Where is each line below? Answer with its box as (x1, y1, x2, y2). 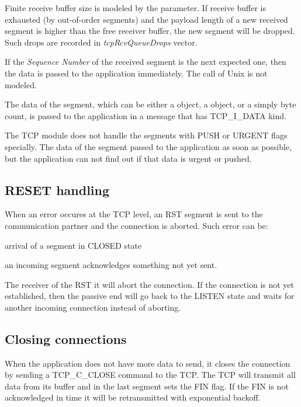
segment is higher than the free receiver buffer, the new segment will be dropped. (5, 25, 295, 37)
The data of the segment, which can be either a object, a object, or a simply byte (5, 98, 296, 110)
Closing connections (5, 329, 127, 347)
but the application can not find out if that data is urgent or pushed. (5, 152, 252, 164)
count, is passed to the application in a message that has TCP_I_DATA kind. (5, 109, 286, 121)
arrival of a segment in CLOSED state (5, 239, 142, 251)
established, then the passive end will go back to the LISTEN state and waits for (5, 290, 295, 302)
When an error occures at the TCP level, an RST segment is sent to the (5, 208, 263, 220)
